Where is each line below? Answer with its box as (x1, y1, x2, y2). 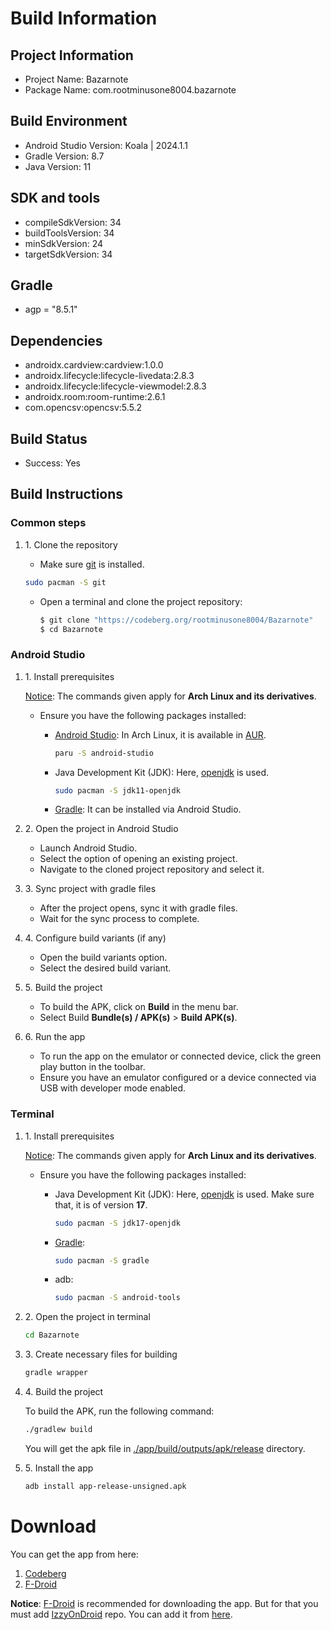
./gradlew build (24, 1425, 93, 1435)
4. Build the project (24, 1386, 104, 1398)
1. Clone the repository (24, 538, 118, 551)
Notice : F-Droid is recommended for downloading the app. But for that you (10, 1597, 319, 1609)
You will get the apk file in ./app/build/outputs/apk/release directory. (24, 1442, 306, 1454)
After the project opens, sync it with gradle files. (39, 902, 238, 914)
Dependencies (10, 332, 103, 349)
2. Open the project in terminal (24, 1311, 151, 1323)
